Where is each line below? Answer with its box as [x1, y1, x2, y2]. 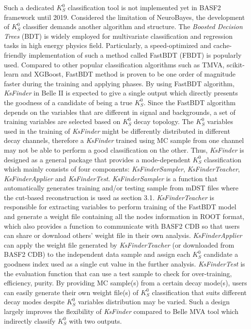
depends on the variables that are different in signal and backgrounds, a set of [4, 107, 235, 117]
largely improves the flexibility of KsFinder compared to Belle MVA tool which [4, 306, 238, 316]
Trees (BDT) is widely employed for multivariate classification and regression [4, 31, 233, 41]
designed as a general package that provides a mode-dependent [4, 154, 190, 164]
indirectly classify [4, 315, 56, 326]
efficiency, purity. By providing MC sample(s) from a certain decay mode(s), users [4, 278, 247, 288]
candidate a [204, 249, 238, 259]
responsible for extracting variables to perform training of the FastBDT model [4, 202, 236, 212]
